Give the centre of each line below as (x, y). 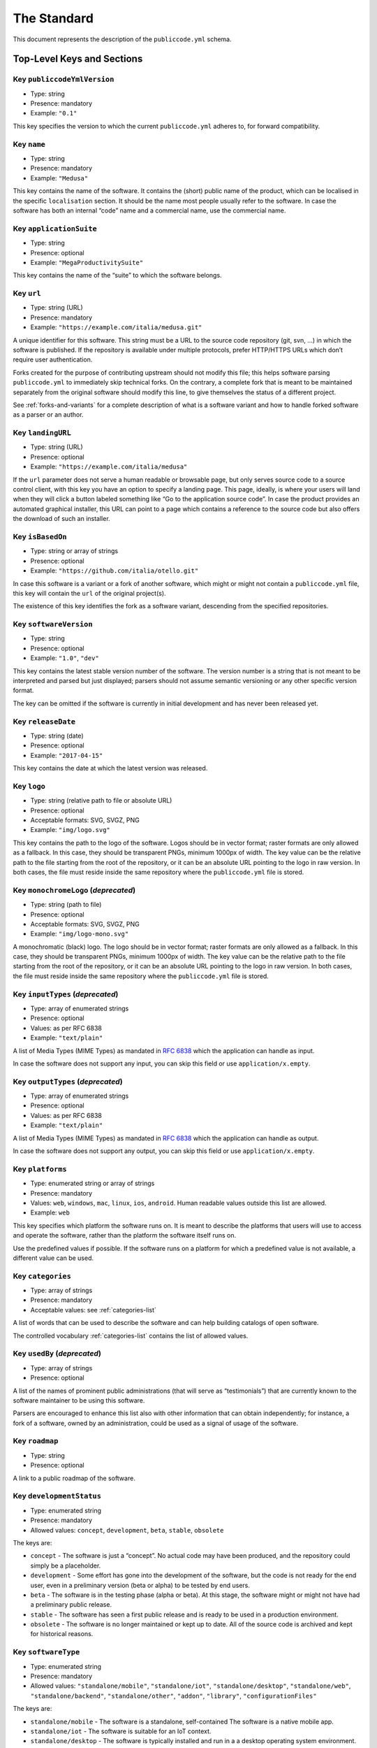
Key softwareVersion (53, 624)
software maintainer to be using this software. (79, 1400)
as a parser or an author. (48, 415)
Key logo (29, 786)
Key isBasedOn (40, 536)
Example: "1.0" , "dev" (65, 658)
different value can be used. (53, 1258)
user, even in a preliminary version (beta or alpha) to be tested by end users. (140, 1585)
